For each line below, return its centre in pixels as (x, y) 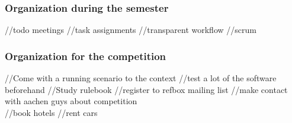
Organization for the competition (86, 56)
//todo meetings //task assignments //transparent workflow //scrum (131, 30)
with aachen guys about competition (71, 101)
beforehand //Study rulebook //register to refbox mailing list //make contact (146, 89)
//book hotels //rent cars (51, 112)
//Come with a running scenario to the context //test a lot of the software (141, 78)
